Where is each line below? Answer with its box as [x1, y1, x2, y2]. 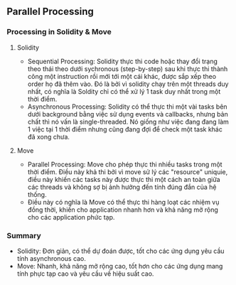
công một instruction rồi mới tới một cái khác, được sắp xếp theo [27, 72, 217, 80]
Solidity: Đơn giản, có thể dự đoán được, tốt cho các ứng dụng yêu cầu [16, 247, 225, 255]
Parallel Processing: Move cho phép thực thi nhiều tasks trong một [27, 160, 222, 168]
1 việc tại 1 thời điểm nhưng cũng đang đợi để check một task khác [27, 124, 223, 134]
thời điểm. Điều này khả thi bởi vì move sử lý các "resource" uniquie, [27, 167, 228, 176]
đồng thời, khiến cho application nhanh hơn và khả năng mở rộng [27, 205, 218, 214]
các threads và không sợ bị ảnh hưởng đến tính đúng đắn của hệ [27, 183, 217, 191]
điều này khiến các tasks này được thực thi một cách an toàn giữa [27, 175, 221, 183]
